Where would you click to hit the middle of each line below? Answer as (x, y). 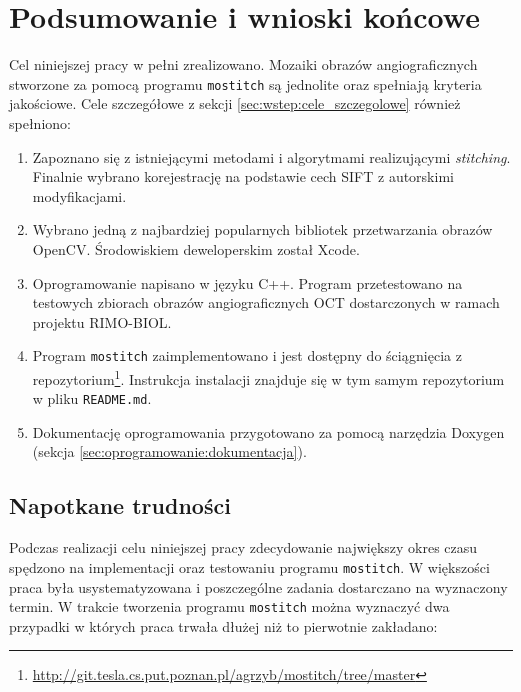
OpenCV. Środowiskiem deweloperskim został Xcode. (196, 248)
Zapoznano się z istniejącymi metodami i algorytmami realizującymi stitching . (271, 156)
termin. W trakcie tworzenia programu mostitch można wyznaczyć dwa (229, 606)
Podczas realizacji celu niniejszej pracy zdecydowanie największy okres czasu (243, 547)
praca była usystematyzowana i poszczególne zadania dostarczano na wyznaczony (258, 586)
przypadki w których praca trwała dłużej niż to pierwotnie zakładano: (223, 625)
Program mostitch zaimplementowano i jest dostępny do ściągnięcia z (247, 355)
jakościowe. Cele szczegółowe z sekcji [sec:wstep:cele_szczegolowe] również (235, 103)
